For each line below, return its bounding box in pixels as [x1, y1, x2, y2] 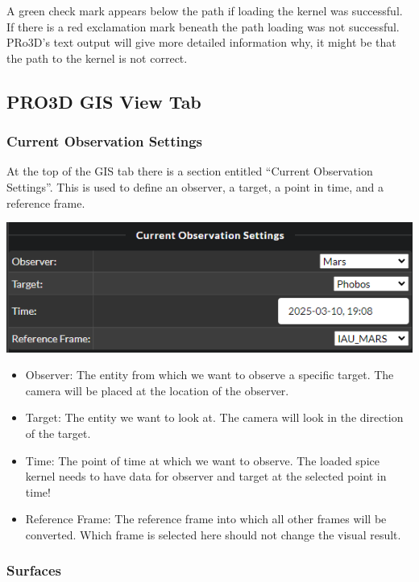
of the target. [25, 424, 91, 441]
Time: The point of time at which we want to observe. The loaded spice [25, 452, 380, 468]
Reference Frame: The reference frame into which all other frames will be [25, 510, 387, 527]
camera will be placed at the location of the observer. [25, 382, 289, 398]
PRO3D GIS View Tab [6, 89, 201, 114]
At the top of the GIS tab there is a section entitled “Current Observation [6, 163, 373, 180]
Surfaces [6, 560, 61, 580]
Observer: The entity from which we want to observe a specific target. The [25, 366, 394, 383]
